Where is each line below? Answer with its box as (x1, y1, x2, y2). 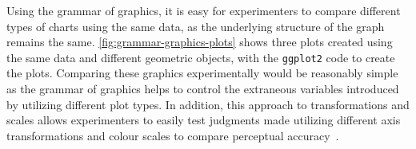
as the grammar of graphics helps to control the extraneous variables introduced (6, 80, 399, 97)
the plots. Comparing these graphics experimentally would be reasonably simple (6, 65, 398, 81)
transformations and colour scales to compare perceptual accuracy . (6, 127, 339, 143)
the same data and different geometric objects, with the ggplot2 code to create (6, 49, 395, 65)
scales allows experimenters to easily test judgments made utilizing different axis (6, 112, 401, 128)
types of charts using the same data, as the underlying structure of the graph (6, 18, 385, 34)
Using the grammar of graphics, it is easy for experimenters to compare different (6, 2, 401, 18)
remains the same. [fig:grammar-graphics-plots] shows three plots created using (6, 33, 393, 50)
